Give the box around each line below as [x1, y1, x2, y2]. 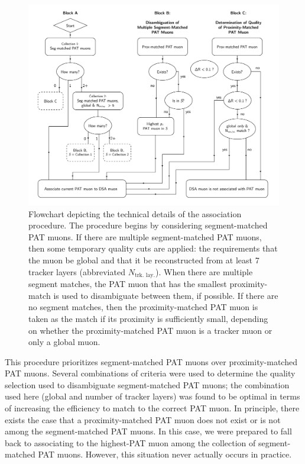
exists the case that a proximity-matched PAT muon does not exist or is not [5, 413, 281, 426]
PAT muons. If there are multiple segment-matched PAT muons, [28, 230, 262, 243]
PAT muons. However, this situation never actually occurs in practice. [38, 448, 292, 460]
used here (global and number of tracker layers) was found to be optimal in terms [5, 390, 300, 402]
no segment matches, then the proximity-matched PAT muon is [28, 301, 258, 313]
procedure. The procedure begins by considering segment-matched [28, 219, 268, 231]
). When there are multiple [155, 265, 253, 278]
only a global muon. [28, 336, 100, 348]
